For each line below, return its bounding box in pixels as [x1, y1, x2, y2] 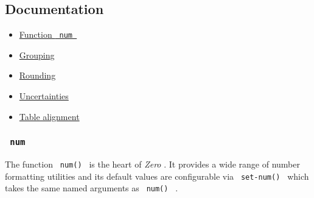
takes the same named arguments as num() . [5, 182, 178, 194]
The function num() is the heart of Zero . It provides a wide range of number [5, 158, 300, 171]
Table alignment [19, 110, 80, 122]
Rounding [19, 69, 56, 82]
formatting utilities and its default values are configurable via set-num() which [5, 169, 309, 182]
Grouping [19, 48, 55, 61]
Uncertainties [19, 90, 69, 102]
